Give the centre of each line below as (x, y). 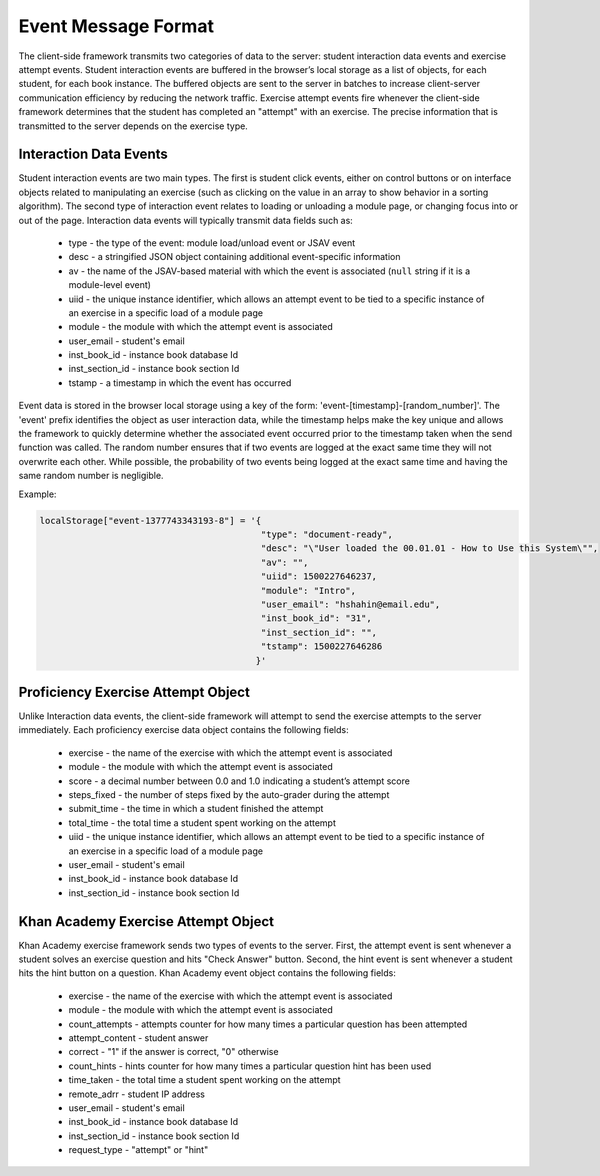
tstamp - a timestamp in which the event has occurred (180, 382)
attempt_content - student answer (138, 1037)
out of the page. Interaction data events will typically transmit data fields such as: (186, 220)
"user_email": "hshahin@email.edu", (350, 604)
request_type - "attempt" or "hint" (138, 1150)
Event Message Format (116, 26)
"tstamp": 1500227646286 (321, 646)
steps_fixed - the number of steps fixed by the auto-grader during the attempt (229, 794)
